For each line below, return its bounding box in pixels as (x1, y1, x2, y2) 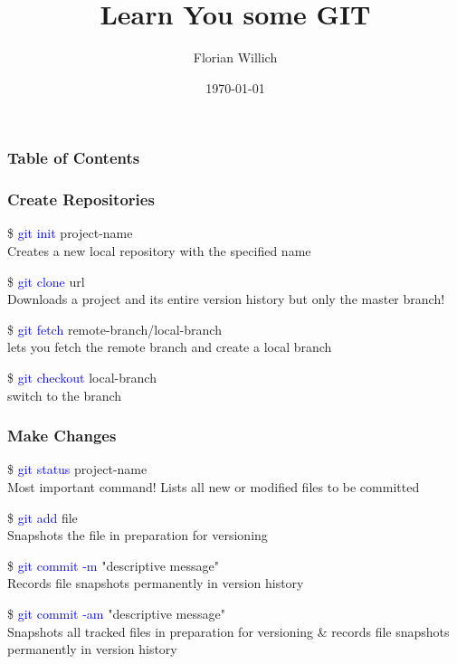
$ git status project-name (7, 460, 148, 479)
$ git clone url (7, 271, 85, 290)
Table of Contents (7, 147, 140, 169)
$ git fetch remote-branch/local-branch (7, 319, 222, 338)
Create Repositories (7, 188, 155, 211)
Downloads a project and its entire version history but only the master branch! (7, 289, 445, 308)
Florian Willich (193, 48, 278, 67)
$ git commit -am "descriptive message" (7, 603, 225, 622)
